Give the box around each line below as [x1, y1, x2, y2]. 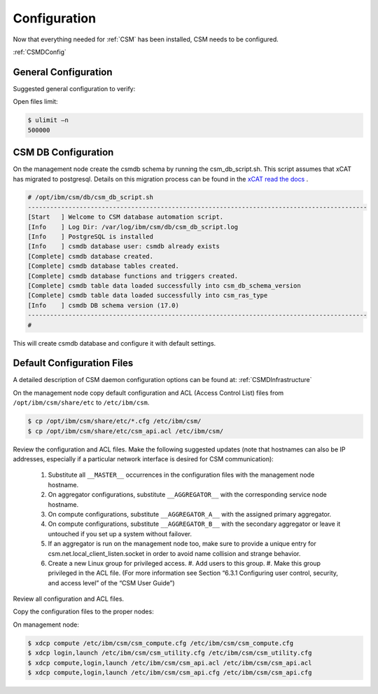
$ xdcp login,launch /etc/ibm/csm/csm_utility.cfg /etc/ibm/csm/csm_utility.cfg [27, 649, 312, 657]
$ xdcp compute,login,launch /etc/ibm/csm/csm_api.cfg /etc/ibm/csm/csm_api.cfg [27, 669, 312, 676]
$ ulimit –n [27, 116, 69, 124]
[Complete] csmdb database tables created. [27, 262, 180, 270]
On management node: [13, 620, 80, 629]
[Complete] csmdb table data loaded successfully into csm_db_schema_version [27, 282, 301, 290]
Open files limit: [13, 97, 59, 106]
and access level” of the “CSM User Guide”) [48, 578, 175, 587]
